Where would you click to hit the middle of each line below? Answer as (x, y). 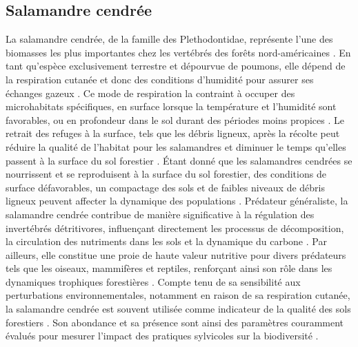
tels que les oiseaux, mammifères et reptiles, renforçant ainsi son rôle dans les (169, 268)
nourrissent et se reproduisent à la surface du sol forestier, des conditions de (166, 174)
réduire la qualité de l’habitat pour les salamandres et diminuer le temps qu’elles (176, 146)
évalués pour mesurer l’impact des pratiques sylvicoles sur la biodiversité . (162, 336)
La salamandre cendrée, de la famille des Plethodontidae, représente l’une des (169, 39)
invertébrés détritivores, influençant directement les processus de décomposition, (175, 228)
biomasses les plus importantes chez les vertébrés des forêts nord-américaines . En (178, 52)
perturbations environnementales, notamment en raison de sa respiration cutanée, (178, 295)
